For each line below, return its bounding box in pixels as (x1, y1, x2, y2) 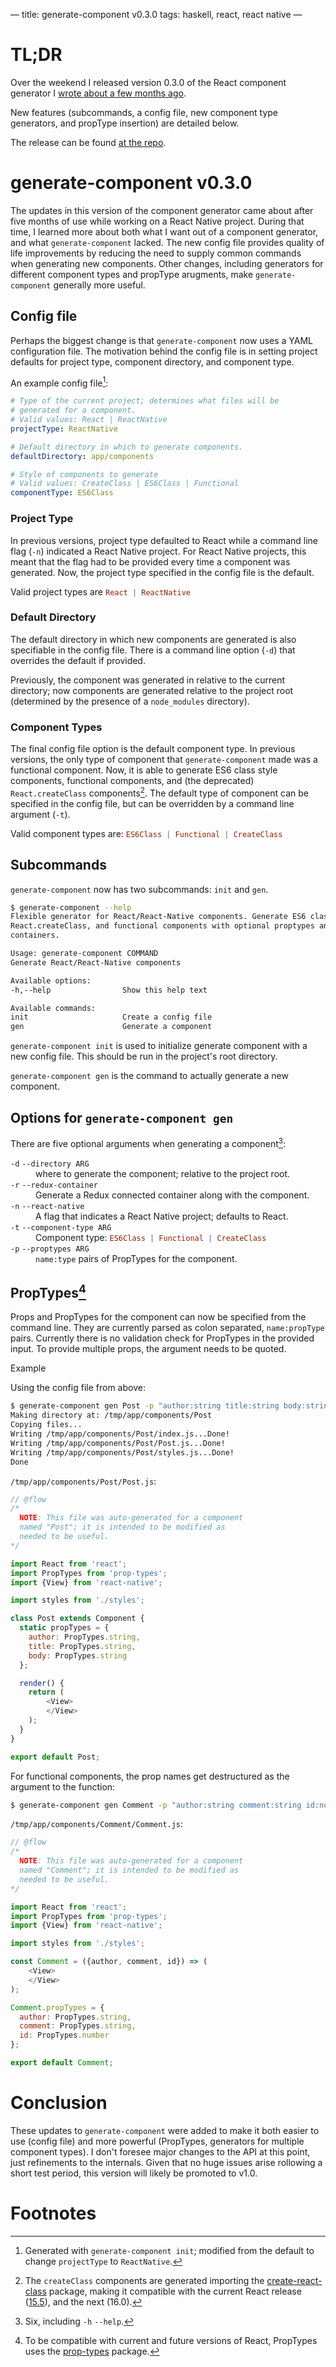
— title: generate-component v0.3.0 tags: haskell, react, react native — (10, 9, 303, 20)
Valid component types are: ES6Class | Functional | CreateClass (10, 827, 283, 839)
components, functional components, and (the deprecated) (10, 775, 255, 787)
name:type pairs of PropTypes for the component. (35, 1252, 238, 1264)
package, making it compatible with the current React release (48, 2285, 302, 2297)
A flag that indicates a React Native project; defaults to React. (35, 1210, 289, 1222)
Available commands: (10, 1003, 97, 1013)
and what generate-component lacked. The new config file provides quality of (10, 236, 325, 248)
